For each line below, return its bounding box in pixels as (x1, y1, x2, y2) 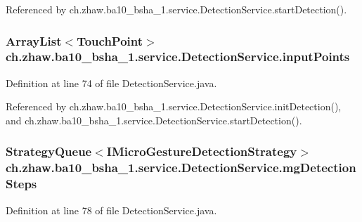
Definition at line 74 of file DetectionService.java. (6, 75, 217, 90)
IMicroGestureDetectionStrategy (106, 143, 297, 160)
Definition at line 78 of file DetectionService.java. (6, 202, 217, 217)
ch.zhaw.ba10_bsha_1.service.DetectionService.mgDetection (6, 159, 356, 176)
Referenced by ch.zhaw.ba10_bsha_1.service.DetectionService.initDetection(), (6, 99, 342, 114)
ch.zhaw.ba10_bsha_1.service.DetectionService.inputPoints (6, 48, 350, 65)
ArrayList (6, 32, 62, 49)
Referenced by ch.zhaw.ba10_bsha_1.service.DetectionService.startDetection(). (6, 2, 347, 16)
